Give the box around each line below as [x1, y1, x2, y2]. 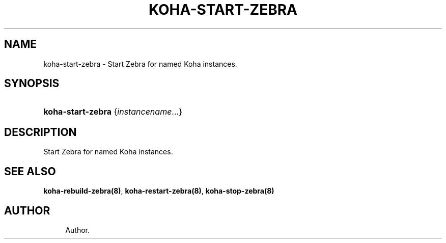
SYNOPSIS [4, 77, 60, 90]
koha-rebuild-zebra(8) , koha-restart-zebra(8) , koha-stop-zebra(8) [43, 186, 274, 196]
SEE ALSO [4, 165, 56, 178]
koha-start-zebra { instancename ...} [43, 106, 183, 117]
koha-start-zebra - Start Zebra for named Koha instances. [43, 59, 237, 68]
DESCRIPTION [4, 125, 77, 139]
